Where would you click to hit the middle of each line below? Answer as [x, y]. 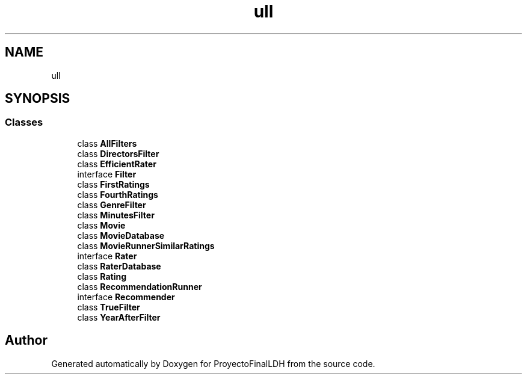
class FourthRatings [118, 194]
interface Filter [107, 174]
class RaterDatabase [119, 266]
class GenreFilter [112, 205]
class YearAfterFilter [119, 317]
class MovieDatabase [121, 235]
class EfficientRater [117, 164]
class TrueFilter [109, 307]
